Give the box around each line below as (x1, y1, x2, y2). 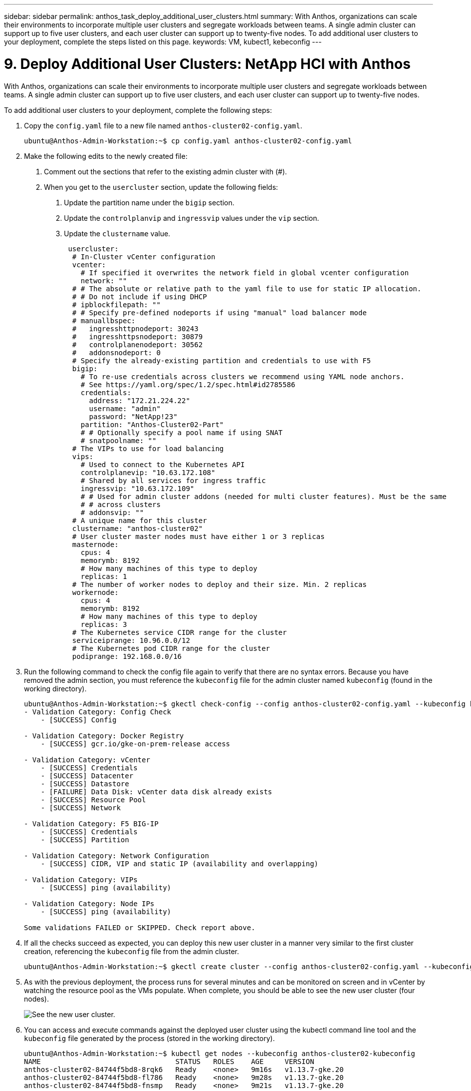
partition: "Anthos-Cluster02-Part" (80, 420, 224, 429)
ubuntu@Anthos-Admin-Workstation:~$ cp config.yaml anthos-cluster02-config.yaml (24, 136, 352, 145)
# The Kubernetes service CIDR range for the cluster (72, 628, 287, 636)
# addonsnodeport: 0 (72, 348, 161, 357)
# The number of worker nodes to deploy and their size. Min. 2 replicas (72, 580, 367, 588)
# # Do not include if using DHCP (72, 292, 207, 301)
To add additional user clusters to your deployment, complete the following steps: (4, 105, 272, 114)
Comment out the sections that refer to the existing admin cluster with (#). (44, 167, 287, 176)
